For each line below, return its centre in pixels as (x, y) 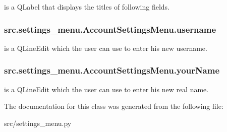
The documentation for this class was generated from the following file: (114, 106)
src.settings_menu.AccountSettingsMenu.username (110, 29)
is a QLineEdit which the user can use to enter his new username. (106, 48)
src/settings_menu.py (38, 123)
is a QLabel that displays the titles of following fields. (87, 7)
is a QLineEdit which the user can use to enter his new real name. (106, 89)
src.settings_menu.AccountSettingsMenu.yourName (112, 70)
